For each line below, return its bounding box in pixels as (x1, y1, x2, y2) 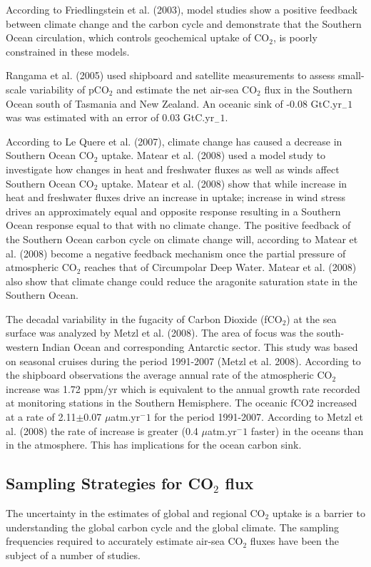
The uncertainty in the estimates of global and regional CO (6, 506, 265, 521)
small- (338, 68, 365, 83)
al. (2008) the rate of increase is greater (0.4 (6, 423, 198, 438)
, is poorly (273, 30, 317, 45)
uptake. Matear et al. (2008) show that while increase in (101, 175, 347, 190)
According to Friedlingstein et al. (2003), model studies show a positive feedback (6, 2, 357, 16)
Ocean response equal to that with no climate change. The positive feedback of (6, 218, 351, 233)
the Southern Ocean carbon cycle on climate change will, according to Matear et (6, 231, 358, 246)
